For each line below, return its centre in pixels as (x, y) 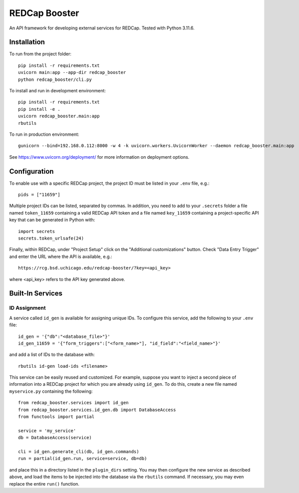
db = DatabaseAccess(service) (55, 438)
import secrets (37, 231)
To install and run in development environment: (57, 91)
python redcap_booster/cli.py (55, 79)
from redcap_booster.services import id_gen (74, 403)
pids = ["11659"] (39, 195)
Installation (27, 42)
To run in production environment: (44, 134)
